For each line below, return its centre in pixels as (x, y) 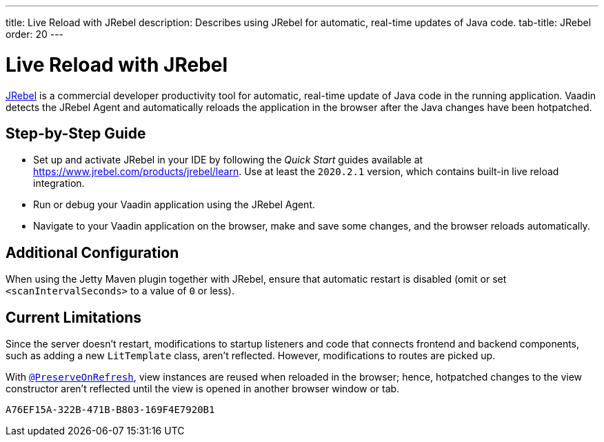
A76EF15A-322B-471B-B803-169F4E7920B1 (110, 410)
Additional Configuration (92, 252)
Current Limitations (74, 317)
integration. (59, 183)
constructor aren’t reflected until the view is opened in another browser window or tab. (203, 389)
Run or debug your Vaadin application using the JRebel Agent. (174, 205)
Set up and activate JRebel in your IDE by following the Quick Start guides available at (228, 160)
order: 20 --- (35, 34)
